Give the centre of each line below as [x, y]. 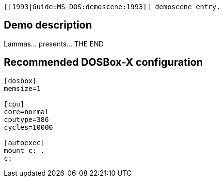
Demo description [48, 25]
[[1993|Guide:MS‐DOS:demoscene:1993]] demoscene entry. [112, 7]
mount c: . [24, 150]
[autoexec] [24, 143]
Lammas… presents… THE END [54, 44]
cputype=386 [26, 119]
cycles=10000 [29, 127]
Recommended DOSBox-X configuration [104, 62]
